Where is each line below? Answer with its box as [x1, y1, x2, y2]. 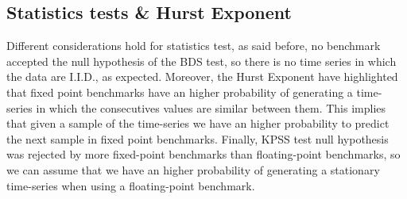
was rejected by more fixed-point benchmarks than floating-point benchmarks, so [6, 146, 401, 163]
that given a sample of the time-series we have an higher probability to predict [6, 115, 390, 132]
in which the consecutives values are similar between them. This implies [36, 99, 386, 116]
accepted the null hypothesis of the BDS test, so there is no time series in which [6, 52, 397, 69]
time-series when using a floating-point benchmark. [6, 177, 255, 193]
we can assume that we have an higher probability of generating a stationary [6, 161, 380, 178]
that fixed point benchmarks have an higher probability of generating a [6, 83, 353, 100]
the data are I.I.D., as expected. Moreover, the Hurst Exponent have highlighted [6, 68, 398, 85]
